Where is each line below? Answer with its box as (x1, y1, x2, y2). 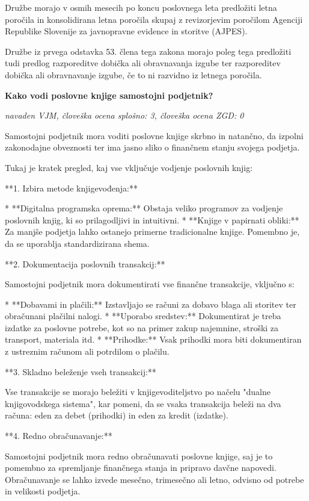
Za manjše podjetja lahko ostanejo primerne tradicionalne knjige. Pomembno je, (5, 225, 300, 238)
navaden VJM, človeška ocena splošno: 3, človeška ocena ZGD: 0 (5, 109, 244, 122)
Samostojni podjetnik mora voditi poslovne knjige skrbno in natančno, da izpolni (5, 129, 304, 142)
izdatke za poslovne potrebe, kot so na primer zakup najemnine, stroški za (5, 321, 279, 334)
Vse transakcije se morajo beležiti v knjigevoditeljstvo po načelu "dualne (5, 385, 271, 398)
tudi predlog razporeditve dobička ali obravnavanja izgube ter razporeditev (5, 57, 281, 69)
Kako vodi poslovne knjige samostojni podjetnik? (5, 89, 213, 101)
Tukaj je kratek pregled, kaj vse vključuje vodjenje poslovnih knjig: (5, 161, 253, 173)
